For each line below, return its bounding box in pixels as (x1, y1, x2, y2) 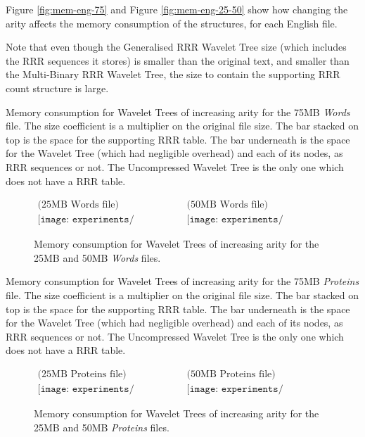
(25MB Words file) (37, 200, 119, 210)
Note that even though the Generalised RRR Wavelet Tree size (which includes (6, 39, 347, 54)
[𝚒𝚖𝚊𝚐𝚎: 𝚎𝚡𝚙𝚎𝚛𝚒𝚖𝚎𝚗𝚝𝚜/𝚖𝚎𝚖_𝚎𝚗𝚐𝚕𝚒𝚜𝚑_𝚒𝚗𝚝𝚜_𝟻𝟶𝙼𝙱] (186, 215, 283, 225)
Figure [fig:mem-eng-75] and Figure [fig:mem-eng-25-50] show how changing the (6, 2, 348, 16)
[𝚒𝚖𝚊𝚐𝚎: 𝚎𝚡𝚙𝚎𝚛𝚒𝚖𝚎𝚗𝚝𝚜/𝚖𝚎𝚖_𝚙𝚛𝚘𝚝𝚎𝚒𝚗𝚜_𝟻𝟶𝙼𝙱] (186, 384, 283, 394)
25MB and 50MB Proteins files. (34, 419, 169, 434)
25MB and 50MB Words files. (34, 250, 161, 265)
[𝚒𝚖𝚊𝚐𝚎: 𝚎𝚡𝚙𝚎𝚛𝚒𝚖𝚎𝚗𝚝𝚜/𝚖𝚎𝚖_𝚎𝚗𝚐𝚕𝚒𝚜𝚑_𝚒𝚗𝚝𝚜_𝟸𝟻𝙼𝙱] (37, 215, 134, 225)
